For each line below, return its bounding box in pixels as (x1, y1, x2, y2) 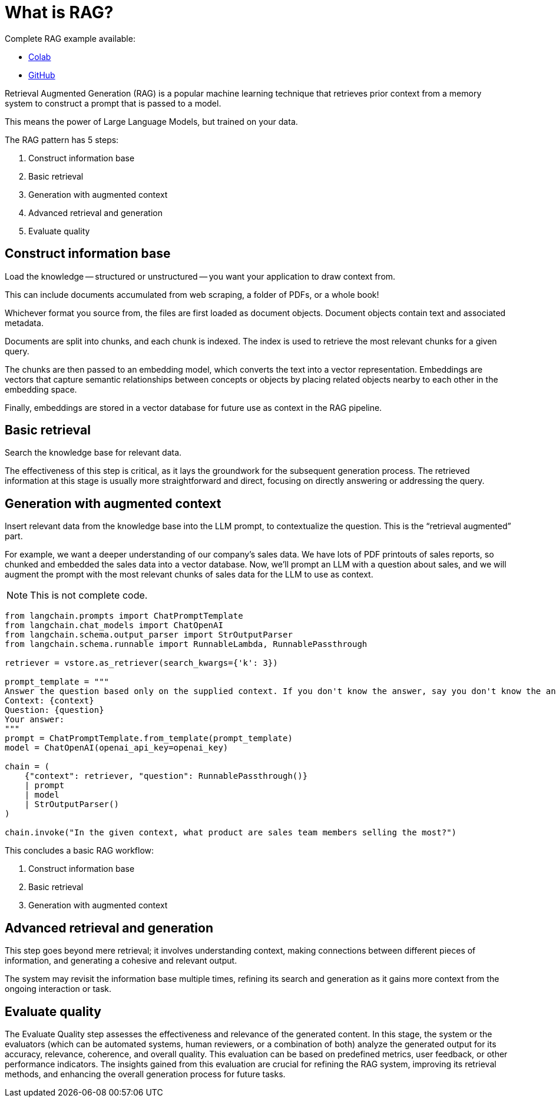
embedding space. (5, 384, 77, 394)
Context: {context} (5, 696, 94, 706)
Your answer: (5, 715, 65, 725)
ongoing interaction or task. (5, 984, 112, 994)
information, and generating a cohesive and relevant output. (5, 955, 237, 966)
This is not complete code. (30, 589, 148, 602)
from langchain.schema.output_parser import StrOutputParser (5, 630, 293, 640)
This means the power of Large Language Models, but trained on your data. (5, 116, 298, 127)
